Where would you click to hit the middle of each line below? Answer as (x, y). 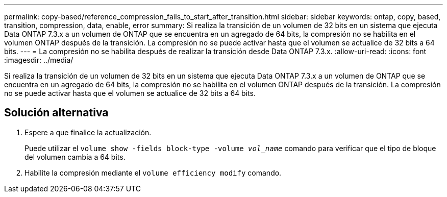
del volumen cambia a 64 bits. (75, 157)
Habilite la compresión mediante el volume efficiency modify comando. (153, 173)
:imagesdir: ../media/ (39, 60)
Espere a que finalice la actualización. (88, 132)
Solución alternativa (56, 113)
